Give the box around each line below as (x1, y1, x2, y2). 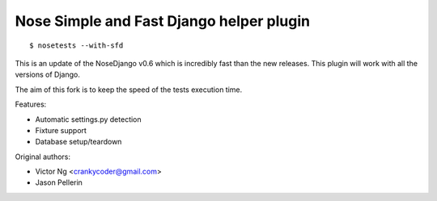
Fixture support (35, 125, 87, 135)
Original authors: (15, 152, 71, 161)
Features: (15, 99, 47, 109)
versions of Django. (15, 69, 80, 80)
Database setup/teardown (35, 137, 122, 147)
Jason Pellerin (35, 178, 83, 187)
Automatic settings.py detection (35, 114, 142, 124)
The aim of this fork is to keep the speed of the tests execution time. (15, 85, 243, 94)
